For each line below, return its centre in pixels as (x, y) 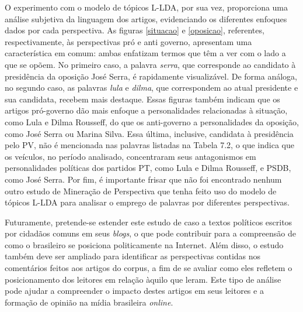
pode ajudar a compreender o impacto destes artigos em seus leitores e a (134, 291)
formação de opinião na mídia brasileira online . (89, 302)
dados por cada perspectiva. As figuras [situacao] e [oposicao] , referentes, (135, 30)
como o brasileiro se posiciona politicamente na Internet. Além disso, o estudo (144, 244)
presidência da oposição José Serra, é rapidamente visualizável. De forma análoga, (151, 76)
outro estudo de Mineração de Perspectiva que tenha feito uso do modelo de (141, 191)
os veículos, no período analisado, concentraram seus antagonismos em (130, 156)
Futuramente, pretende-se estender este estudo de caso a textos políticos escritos (149, 222)
